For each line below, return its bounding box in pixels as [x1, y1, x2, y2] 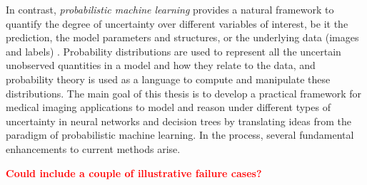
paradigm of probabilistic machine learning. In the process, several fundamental [6, 127, 354, 142]
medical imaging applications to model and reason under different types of [6, 100, 331, 115]
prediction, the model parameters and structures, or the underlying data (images [6, 30, 359, 45]
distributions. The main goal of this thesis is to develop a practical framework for [6, 85, 362, 100]
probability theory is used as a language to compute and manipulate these [6, 71, 331, 86]
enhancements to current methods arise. [6, 141, 181, 156]
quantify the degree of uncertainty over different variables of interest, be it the [6, 16, 348, 31]
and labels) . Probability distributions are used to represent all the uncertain [6, 43, 341, 58]
